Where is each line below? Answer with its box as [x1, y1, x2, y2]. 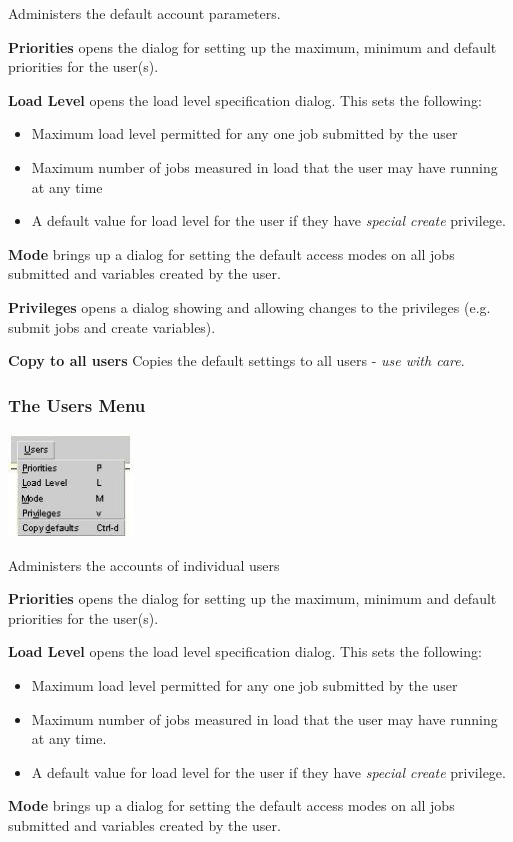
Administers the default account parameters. [8, 3, 281, 23]
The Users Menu [8, 392, 146, 417]
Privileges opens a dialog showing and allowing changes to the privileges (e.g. [8, 296, 491, 317]
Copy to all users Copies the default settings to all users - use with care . [8, 350, 465, 371]
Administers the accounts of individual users [8, 554, 280, 575]
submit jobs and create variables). [8, 316, 216, 337]
